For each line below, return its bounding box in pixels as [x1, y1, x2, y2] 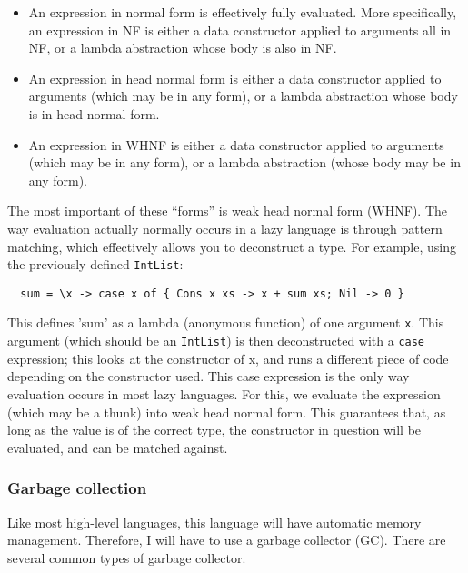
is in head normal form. [28, 104, 160, 123]
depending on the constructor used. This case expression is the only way [7, 367, 410, 386]
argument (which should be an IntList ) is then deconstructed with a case [7, 331, 425, 350]
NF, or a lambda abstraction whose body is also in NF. [28, 38, 337, 57]
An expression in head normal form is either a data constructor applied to [28, 68, 442, 87]
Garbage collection [7, 477, 147, 499]
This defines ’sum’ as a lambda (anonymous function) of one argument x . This [7, 313, 444, 332]
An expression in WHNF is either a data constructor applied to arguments [28, 135, 444, 154]
